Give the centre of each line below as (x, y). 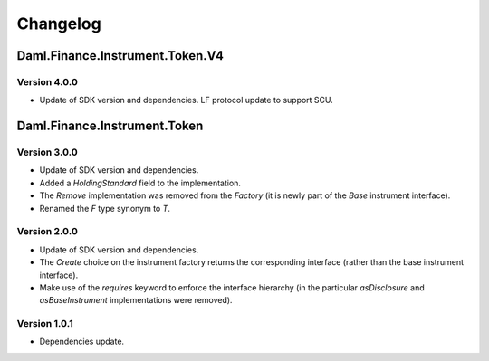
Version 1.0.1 (45, 324)
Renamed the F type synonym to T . (105, 208)
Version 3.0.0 (48, 152)
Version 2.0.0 (48, 232)
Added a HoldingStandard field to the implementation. (140, 183)
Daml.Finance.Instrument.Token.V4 (120, 56)
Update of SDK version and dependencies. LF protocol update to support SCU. (187, 100)
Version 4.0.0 (48, 81)
